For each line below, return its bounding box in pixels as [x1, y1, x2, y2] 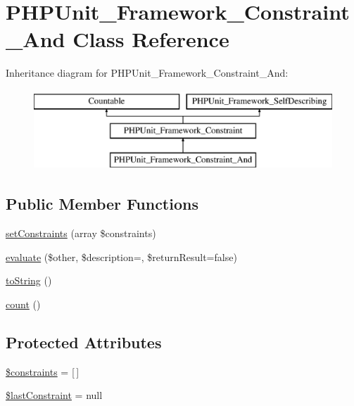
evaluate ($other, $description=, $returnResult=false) [6, 249, 237, 264]
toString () [6, 273, 52, 288]
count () [6, 296, 41, 311]
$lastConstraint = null [6, 388, 103, 402]
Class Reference [72, 25, 229, 53]
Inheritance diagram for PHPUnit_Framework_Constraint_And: [6, 65, 289, 80]
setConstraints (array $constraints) [6, 226, 156, 241]
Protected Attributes [6, 331, 162, 353]
